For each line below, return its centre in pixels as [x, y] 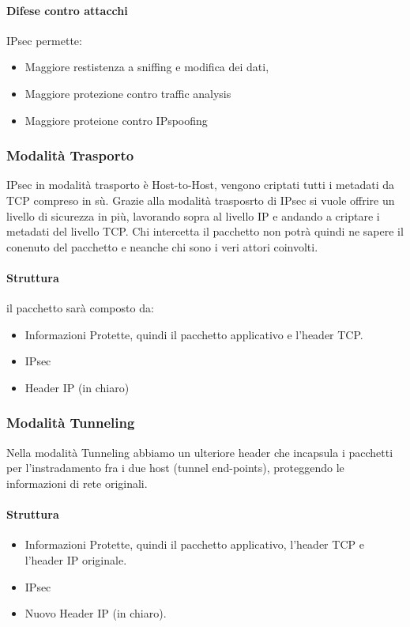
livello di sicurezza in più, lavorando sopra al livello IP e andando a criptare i [193, 215]
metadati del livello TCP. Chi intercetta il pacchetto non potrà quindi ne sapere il [205, 231]
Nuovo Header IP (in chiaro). [96, 613]
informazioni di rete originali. [77, 483]
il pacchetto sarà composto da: [80, 308]
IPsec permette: [44, 40]
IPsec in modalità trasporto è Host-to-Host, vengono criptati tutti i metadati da [201, 185]
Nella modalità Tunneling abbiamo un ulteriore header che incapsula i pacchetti [200, 452]
